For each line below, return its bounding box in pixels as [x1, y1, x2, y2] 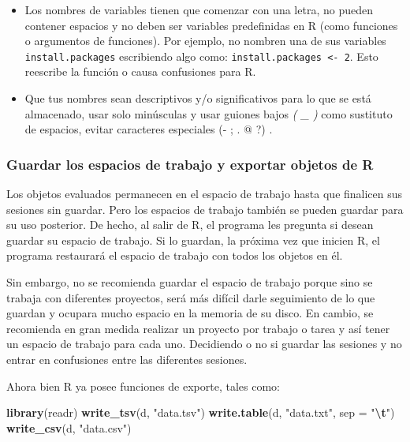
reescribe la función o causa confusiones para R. [24, 63, 256, 80]
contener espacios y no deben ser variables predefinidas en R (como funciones [24, 17, 398, 33]
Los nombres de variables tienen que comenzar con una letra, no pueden [24, 2, 373, 17]
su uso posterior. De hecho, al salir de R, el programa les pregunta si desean [6, 216, 374, 233]
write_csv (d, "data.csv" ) [6, 419, 132, 436]
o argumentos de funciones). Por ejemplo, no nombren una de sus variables [24, 32, 386, 49]
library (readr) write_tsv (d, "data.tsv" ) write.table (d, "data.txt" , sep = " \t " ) [6, 404, 395, 421]
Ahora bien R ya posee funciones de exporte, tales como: [6, 377, 280, 394]
